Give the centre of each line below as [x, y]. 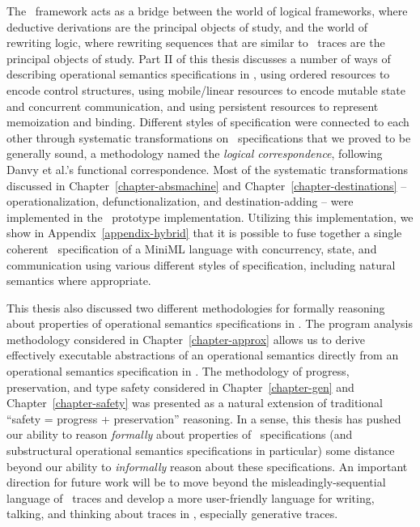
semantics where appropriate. [79, 280]
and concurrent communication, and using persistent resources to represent [193, 106]
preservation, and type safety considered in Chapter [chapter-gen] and [180, 387]
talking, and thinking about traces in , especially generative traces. [172, 514]
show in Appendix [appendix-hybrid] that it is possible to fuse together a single [204, 233]
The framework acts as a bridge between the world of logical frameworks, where [207, 11]
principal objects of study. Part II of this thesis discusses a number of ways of [199, 58]
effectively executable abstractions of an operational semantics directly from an [203, 355]
